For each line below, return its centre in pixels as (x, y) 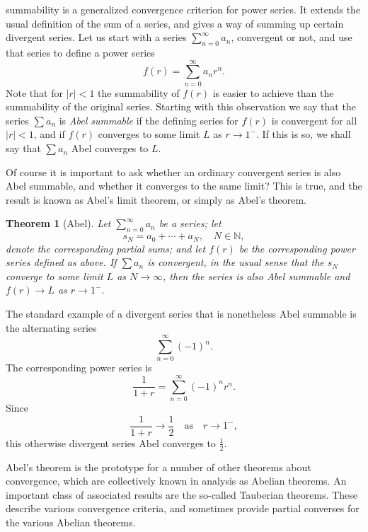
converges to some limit (149, 134)
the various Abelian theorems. (71, 522)
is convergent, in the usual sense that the (236, 262)
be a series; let (190, 223)
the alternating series (51, 327)
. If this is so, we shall (303, 134)
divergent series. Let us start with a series (96, 37)
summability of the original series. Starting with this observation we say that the (181, 106)
